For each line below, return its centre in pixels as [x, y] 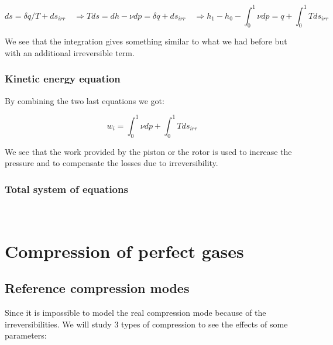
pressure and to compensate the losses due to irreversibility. [111, 163]
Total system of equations [66, 189]
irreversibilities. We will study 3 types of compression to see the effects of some [146, 324]
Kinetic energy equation [63, 79]
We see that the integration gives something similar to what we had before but [146, 41]
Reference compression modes [97, 288]
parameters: [26, 335]
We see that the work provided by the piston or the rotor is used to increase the [148, 151]
